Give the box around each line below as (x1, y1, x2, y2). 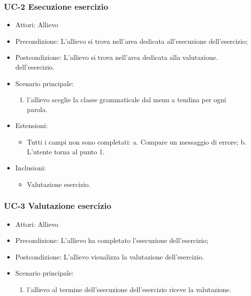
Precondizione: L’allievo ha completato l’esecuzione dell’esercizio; (15, 235, 209, 245)
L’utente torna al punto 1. (27, 146, 105, 156)
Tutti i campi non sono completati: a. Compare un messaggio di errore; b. (27, 136, 247, 147)
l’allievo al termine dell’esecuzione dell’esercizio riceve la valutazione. (27, 284, 232, 294)
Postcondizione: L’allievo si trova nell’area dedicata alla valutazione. (15, 52, 218, 62)
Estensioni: (15, 120, 48, 130)
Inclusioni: (15, 163, 46, 173)
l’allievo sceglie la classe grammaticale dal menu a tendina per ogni (27, 94, 226, 105)
